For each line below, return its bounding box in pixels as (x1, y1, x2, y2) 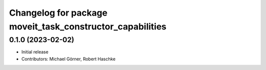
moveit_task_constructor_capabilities (9, 21, 167, 32)
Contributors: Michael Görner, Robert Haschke (21, 56, 116, 62)
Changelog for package (9, 7, 108, 18)
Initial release (21, 49, 49, 55)
